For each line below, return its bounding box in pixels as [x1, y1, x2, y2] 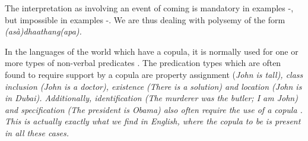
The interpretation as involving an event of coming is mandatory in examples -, [5, 2, 294, 14]
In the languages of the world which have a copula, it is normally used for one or [5, 45, 299, 57]
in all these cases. [5, 126, 69, 139]
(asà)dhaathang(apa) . [5, 25, 82, 37]
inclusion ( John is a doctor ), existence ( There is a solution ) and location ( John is [5, 80, 302, 92]
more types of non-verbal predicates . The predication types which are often [5, 57, 281, 69]
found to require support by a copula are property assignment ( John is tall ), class [5, 68, 303, 80]
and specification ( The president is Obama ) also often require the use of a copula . [5, 103, 303, 115]
